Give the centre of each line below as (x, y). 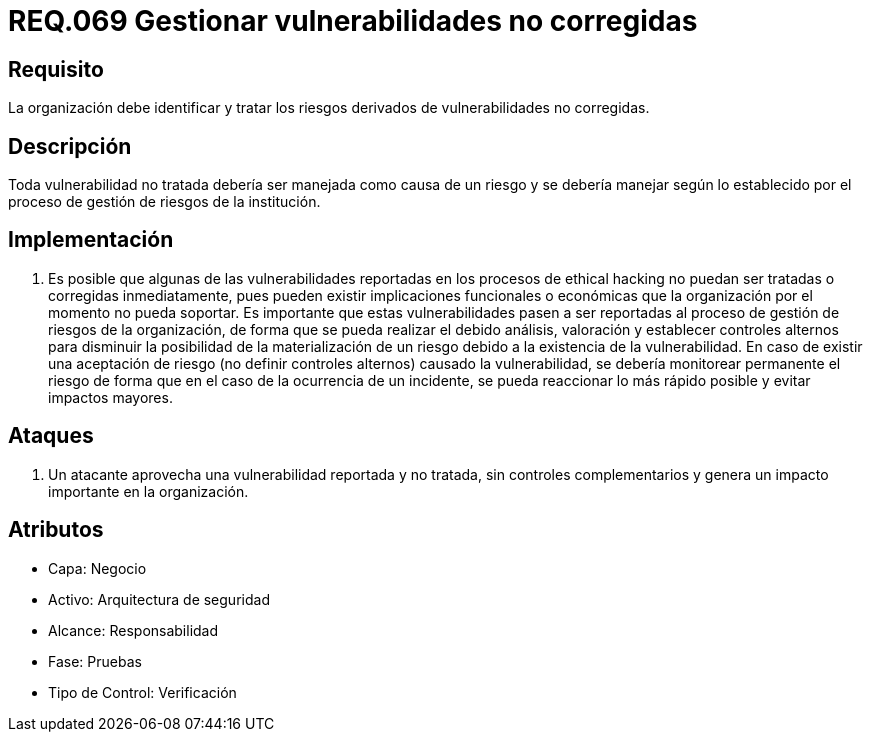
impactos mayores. (110, 397)
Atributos (56, 530)
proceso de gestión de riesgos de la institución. (164, 202)
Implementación (91, 240)
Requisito (56, 69)
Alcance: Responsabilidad (133, 630)
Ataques (51, 436)
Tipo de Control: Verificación (142, 692)
